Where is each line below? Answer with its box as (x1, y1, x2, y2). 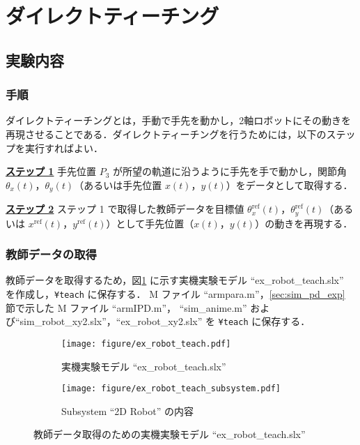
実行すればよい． (24, 140, 103, 155)
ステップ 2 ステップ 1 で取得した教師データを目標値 (6, 202, 244, 216)
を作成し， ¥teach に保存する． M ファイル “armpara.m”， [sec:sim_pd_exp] (6, 287, 345, 301)
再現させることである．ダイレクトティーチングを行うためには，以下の (6, 126, 327, 141)
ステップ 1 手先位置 (6, 164, 97, 179)
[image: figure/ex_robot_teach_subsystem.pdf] (61, 384, 281, 394)
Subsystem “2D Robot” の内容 (61, 403, 194, 418)
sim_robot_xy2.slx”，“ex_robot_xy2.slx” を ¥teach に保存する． (19, 314, 311, 329)
